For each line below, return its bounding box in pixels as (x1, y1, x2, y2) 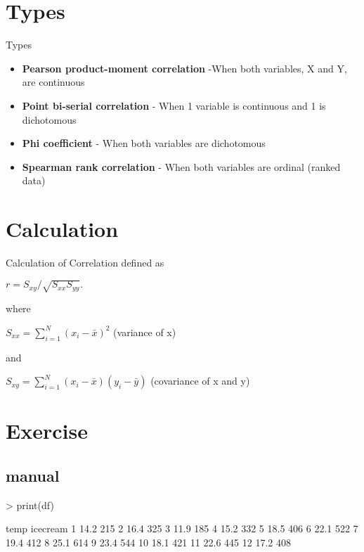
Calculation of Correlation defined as (6, 255, 164, 269)
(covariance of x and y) (150, 373, 250, 388)
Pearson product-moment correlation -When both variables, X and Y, (22, 60, 347, 75)
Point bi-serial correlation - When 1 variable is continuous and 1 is (22, 98, 326, 113)
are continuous (22, 75, 85, 89)
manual (6, 464, 60, 486)
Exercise (6, 416, 88, 445)
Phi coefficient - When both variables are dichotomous (22, 136, 266, 150)
